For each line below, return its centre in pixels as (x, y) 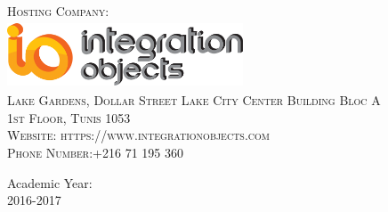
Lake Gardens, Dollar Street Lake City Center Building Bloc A (194, 100)
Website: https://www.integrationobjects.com (138, 135)
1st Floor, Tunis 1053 (69, 117)
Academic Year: (50, 182)
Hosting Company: (58, 11)
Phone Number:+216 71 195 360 (95, 152)
